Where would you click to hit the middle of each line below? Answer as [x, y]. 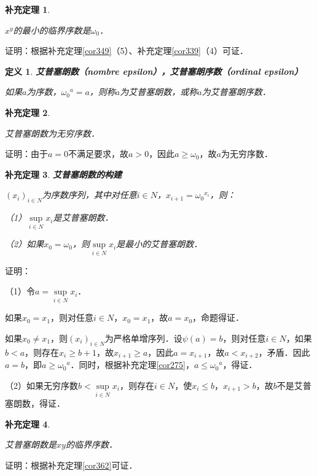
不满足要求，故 [99, 154]
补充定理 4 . [28, 424]
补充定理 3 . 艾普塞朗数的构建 [63, 174]
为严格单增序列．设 [143, 338]
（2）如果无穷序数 [41, 385]
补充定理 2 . [28, 112]
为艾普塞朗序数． [236, 92]
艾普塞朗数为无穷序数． [52, 133]
